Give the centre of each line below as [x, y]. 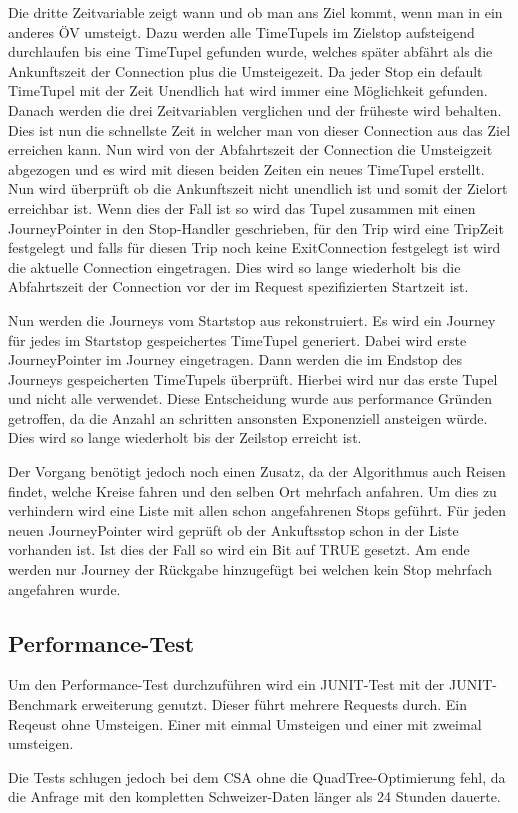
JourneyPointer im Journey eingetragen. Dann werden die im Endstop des [235, 359]
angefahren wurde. [64, 588]
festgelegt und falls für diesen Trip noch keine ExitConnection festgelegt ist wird [254, 247]
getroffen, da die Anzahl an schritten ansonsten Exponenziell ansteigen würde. [248, 417]
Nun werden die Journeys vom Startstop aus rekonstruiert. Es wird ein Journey [252, 319]
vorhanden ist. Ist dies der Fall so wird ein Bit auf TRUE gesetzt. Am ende [239, 549]
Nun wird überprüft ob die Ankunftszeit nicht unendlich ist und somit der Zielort [258, 188]
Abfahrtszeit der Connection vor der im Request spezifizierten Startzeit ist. [238, 286]
